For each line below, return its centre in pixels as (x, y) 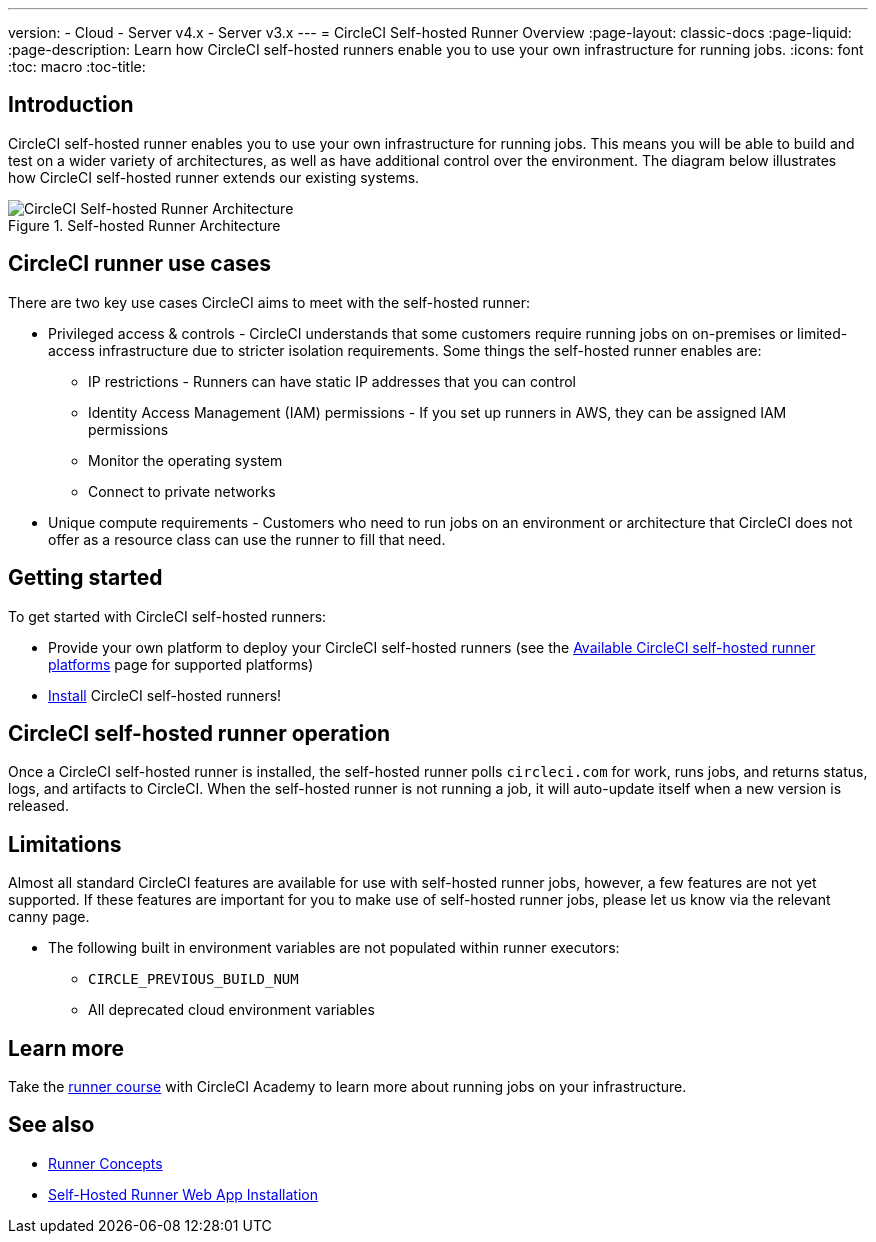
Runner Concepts (105, 1163)
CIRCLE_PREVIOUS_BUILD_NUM (193, 979)
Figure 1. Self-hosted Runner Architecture (144, 225)
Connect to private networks (182, 491)
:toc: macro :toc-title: (77, 66)
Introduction (71, 105)
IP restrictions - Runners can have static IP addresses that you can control (332, 381)
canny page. (49, 917)
